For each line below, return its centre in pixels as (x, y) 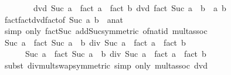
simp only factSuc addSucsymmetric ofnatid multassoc (106, 31)
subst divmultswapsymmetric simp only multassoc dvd (106, 65)
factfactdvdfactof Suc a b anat (64, 19)
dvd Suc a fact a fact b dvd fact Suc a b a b (130, 8)
